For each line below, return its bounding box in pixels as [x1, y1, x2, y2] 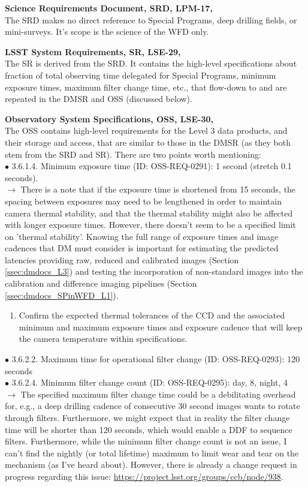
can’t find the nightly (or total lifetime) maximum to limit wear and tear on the [5, 446, 299, 459]
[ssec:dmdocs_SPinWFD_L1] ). [5, 288, 119, 301]
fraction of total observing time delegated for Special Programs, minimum [5, 68, 276, 81]
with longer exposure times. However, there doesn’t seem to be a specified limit [5, 218, 296, 231]
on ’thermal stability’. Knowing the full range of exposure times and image [5, 230, 279, 242]
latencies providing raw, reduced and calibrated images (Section [5, 253, 239, 266]
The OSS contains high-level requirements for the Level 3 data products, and [5, 124, 288, 137]
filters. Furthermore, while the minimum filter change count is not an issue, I [5, 435, 287, 447]
